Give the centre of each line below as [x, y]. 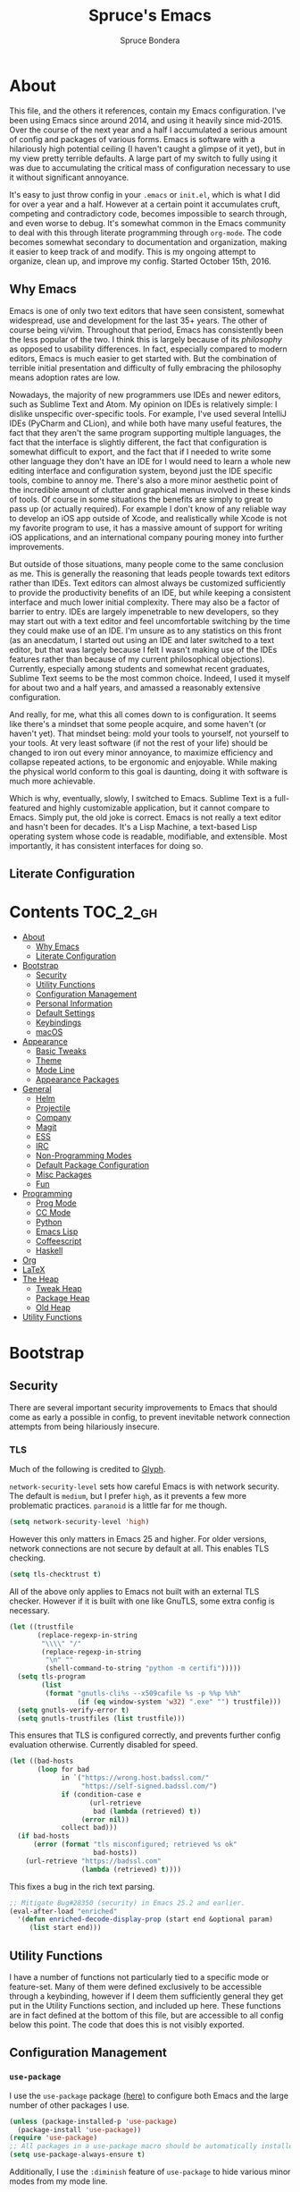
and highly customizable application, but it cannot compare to [156, 808]
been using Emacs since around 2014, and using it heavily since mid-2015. [146, 120]
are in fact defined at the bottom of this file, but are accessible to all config [146, 2015]
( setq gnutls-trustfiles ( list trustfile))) [101, 1718]
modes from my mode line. [58, 2181]
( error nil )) [105, 1820]
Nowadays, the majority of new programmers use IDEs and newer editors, [145, 394]
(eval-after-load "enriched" [63, 1911]
